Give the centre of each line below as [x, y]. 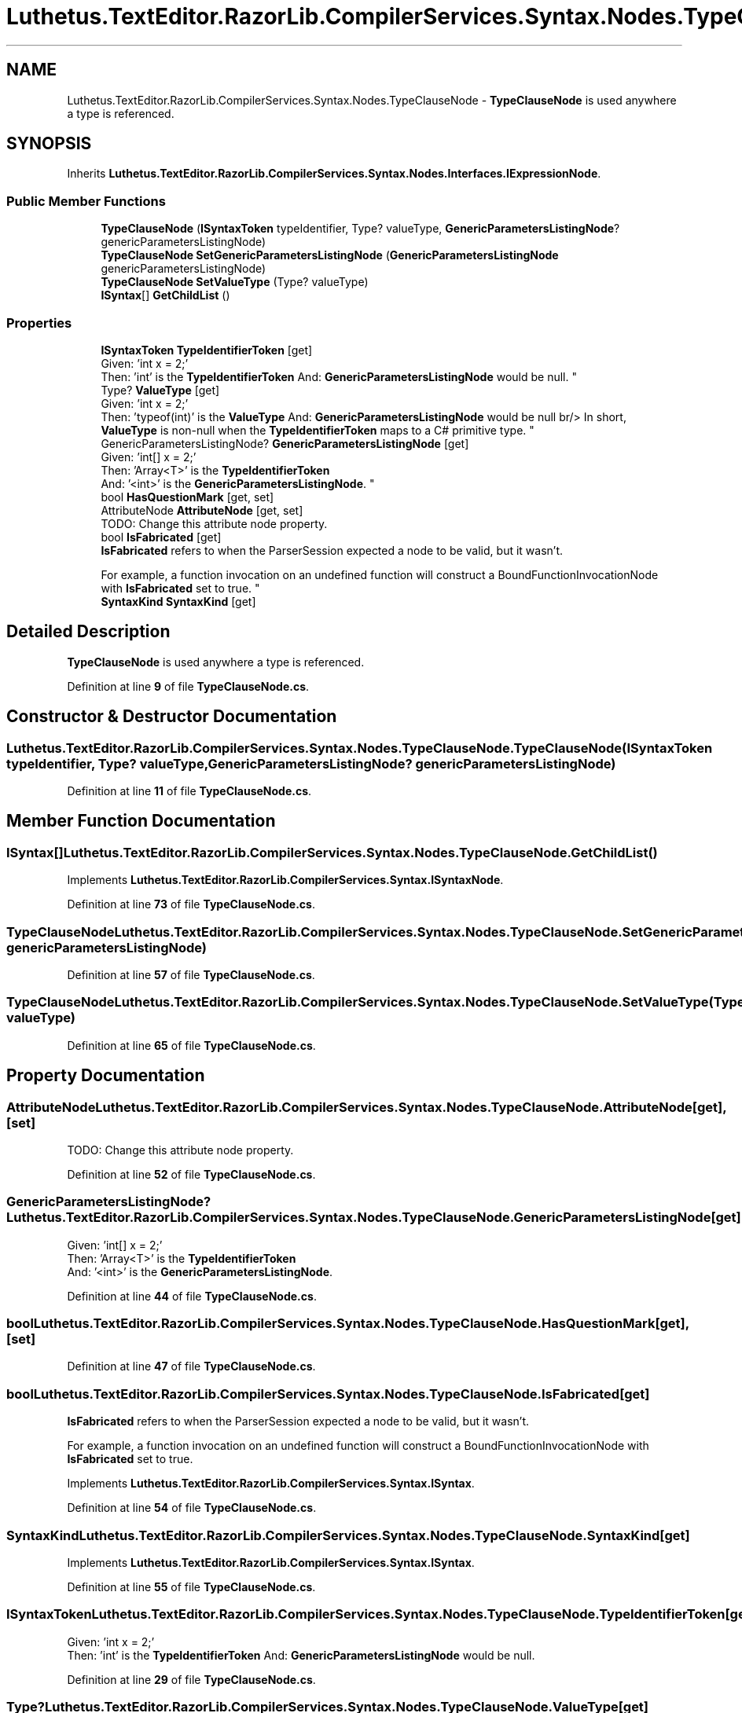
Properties [39, 323]
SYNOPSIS [49, 144]
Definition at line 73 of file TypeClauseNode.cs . [191, 904]
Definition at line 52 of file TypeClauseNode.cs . [191, 1174]
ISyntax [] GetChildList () [165, 295]
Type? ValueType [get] [160, 390]
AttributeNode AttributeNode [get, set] [202, 510]
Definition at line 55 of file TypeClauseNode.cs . [191, 1586]
